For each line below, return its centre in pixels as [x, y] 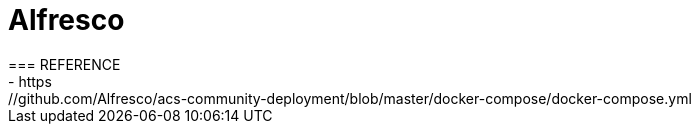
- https [30, 81]
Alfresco [66, 20]
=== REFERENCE [64, 64]
